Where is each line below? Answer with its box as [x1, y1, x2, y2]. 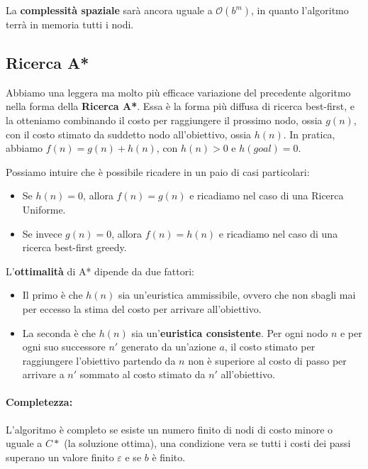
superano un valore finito [6, 449, 114, 464]
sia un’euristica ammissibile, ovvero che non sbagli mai [118, 287, 356, 302]
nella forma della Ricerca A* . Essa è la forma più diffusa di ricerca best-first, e [6, 99, 355, 114]
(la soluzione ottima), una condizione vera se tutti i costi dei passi [64, 436, 351, 451]
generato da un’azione [121, 339, 216, 354]
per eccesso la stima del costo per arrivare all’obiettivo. [22, 301, 262, 316]
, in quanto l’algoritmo [251, 3, 349, 17]
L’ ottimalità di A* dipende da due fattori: [6, 263, 194, 278]
